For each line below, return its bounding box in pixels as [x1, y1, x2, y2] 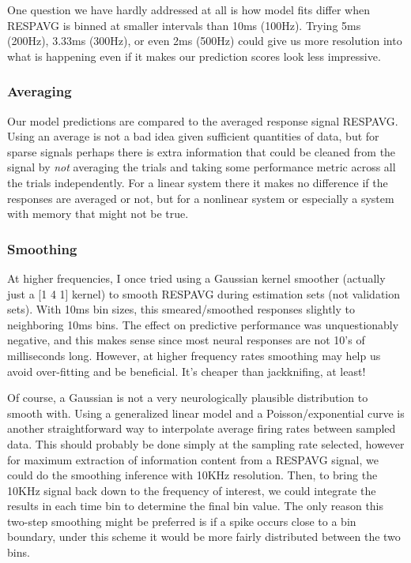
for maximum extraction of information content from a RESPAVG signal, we [7, 451, 379, 467]
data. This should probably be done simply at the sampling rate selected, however [7, 435, 405, 452]
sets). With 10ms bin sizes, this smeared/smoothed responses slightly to [7, 301, 356, 317]
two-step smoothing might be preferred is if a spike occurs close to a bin [7, 512, 356, 529]
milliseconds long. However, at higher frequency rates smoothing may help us [7, 347, 381, 363]
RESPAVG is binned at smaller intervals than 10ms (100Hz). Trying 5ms [7, 17, 361, 33]
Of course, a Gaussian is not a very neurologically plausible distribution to [7, 389, 368, 406]
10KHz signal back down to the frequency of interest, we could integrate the [7, 482, 376, 498]
